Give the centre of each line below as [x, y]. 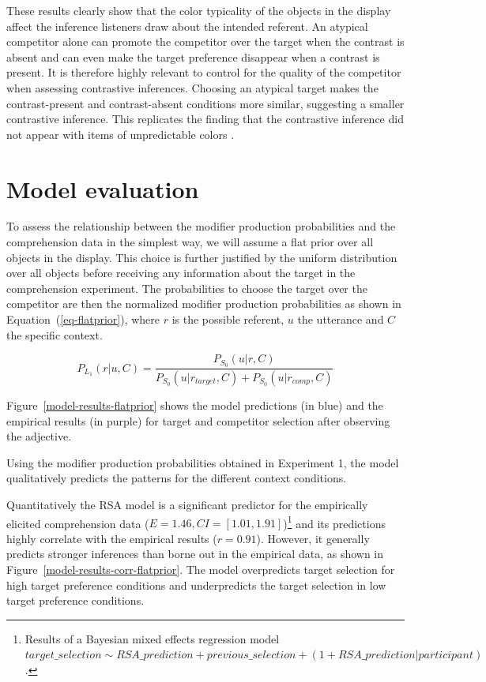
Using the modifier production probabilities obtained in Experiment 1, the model [203, 462]
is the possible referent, [228, 319]
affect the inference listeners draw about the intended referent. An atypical [187, 26]
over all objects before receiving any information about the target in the [181, 273]
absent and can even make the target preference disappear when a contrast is [193, 56]
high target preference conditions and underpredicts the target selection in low [196, 585]
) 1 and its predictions [334, 522]
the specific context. [55, 334]
